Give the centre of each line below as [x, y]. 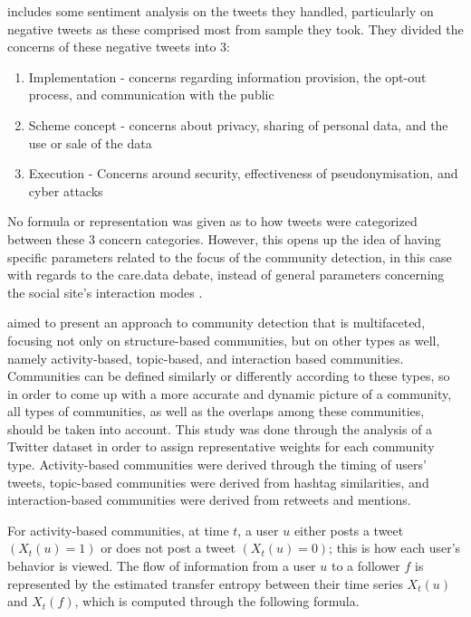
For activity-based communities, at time [118, 530]
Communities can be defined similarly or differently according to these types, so [229, 376]
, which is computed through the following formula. [217, 601]
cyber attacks [66, 190]
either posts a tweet [349, 530]
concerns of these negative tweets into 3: [119, 47]
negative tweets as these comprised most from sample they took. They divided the [235, 28]
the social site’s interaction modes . [105, 292]
